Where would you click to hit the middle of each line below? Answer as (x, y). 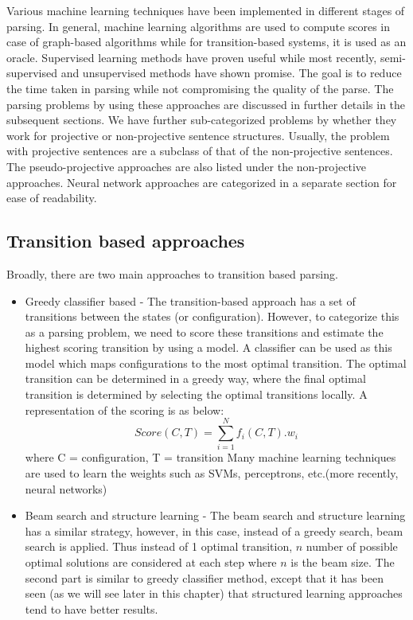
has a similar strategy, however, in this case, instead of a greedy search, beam (214, 530)
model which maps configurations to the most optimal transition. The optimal (216, 363)
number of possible (352, 546)
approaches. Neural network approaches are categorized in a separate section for (202, 182)
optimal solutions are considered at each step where (151, 562)
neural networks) (66, 488)
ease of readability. (52, 198)
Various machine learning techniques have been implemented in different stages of (206, 10)
